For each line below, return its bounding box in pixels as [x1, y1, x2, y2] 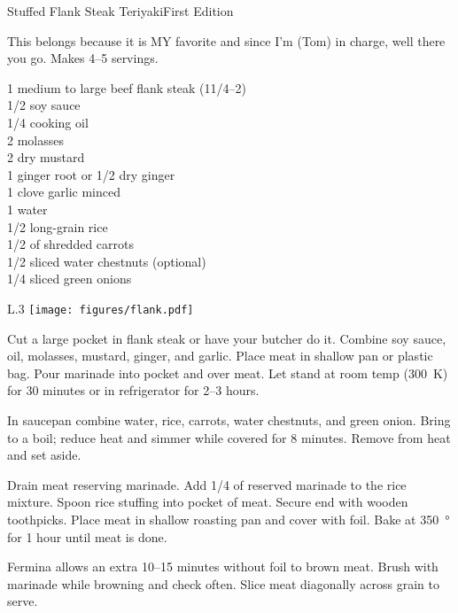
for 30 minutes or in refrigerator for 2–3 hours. [7, 381, 260, 400]
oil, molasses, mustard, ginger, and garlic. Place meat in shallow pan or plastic [7, 346, 433, 365]
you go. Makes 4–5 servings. [7, 49, 159, 67]
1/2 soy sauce [7, 96, 81, 114]
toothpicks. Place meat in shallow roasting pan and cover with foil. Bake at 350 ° [7, 509, 450, 528]
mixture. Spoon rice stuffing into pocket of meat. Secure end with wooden [7, 493, 408, 511]
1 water [7, 199, 48, 218]
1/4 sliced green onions [7, 269, 132, 288]
